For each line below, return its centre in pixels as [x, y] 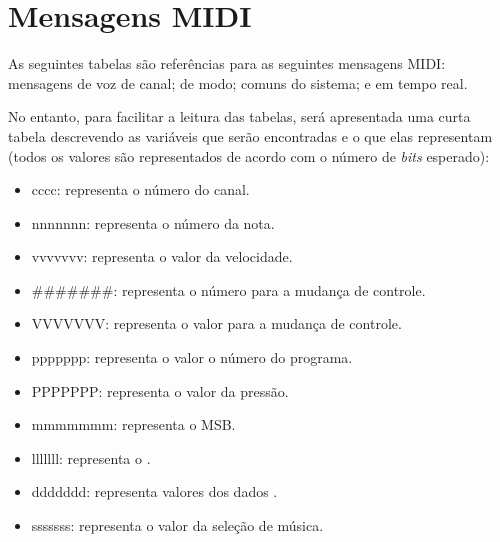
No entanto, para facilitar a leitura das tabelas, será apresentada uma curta [239, 116]
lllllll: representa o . [91, 457]
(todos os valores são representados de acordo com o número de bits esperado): [249, 155]
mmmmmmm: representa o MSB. [133, 424]
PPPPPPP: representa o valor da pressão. [160, 390]
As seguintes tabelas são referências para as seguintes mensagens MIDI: [227, 63]
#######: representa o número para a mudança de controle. [228, 289]
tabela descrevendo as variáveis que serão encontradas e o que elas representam [250, 135]
